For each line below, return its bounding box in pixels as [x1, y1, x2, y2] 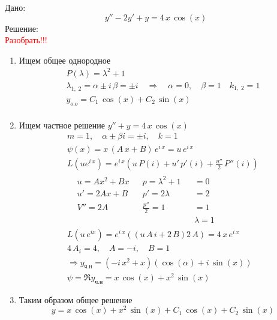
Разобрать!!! [5, 34, 47, 46]
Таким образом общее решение [19, 293, 133, 306]
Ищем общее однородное [19, 53, 111, 66]
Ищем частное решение [19, 118, 105, 131]
